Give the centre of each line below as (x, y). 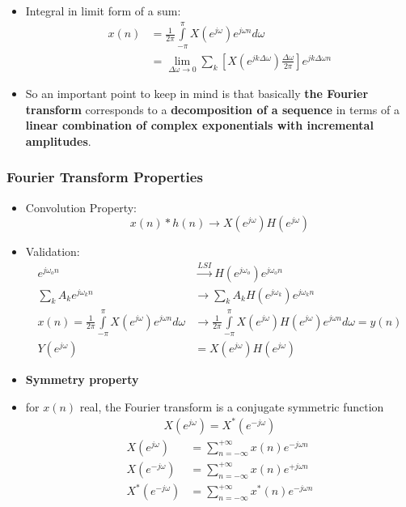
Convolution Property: (81, 207)
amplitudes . (58, 141)
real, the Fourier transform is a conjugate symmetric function (232, 406)
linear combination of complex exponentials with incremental (199, 125)
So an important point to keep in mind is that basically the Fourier (197, 94)
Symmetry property (82, 379)
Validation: (53, 251)
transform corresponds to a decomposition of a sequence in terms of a (212, 109)
